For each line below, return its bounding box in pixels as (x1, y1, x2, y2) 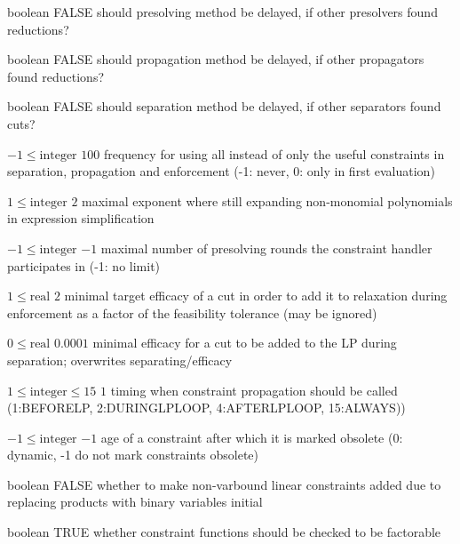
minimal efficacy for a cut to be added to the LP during (92, 333, 397, 352)
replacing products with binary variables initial (7, 492, 263, 511)
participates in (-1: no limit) (7, 256, 161, 275)
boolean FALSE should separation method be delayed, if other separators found (7, 97, 441, 116)
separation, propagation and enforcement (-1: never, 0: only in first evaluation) (7, 162, 435, 180)
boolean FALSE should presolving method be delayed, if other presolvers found (7, 3, 438, 20)
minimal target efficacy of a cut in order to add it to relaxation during (64, 286, 448, 305)
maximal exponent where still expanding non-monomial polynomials (82, 191, 453, 210)
